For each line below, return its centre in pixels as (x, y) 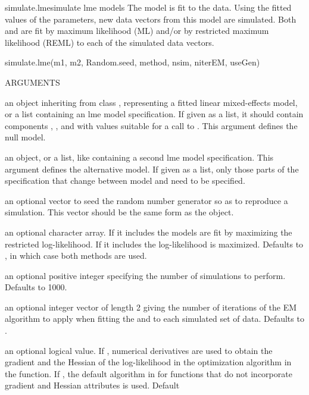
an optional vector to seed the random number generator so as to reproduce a (146, 200)
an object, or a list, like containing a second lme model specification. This (139, 157)
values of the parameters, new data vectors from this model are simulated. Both (151, 19)
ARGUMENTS (32, 82)
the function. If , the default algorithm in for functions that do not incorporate (149, 373)
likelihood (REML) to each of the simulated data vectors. (110, 42)
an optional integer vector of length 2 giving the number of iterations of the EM (151, 307)
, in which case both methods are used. (76, 256)
